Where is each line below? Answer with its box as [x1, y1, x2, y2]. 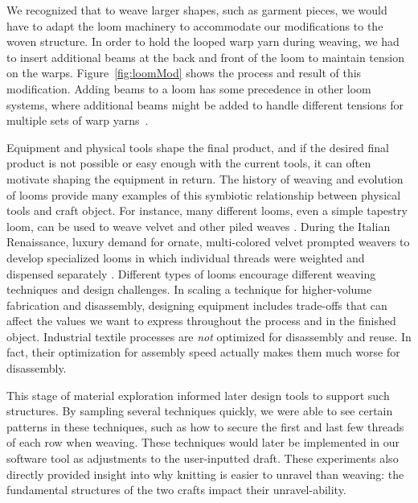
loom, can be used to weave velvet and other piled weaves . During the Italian [6, 217, 391, 234]
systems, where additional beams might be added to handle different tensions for [6, 96, 404, 113]
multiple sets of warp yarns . [6, 112, 149, 129]
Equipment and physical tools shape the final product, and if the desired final [6, 138, 389, 155]
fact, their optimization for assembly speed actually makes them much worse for [6, 344, 400, 361]
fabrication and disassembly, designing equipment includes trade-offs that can [6, 296, 387, 313]
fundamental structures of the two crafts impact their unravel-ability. [6, 481, 346, 498]
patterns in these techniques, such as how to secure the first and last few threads [6, 418, 404, 435]
